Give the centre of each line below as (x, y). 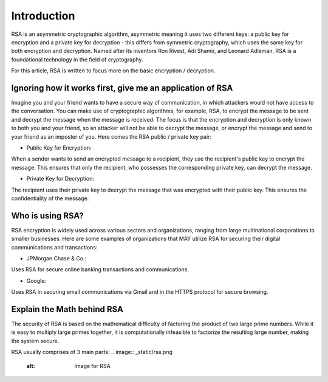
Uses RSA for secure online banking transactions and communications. (100, 269)
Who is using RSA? (48, 216)
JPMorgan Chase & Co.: (56, 258)
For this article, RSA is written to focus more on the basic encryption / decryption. (113, 71)
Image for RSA (92, 366)
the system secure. (35, 341)
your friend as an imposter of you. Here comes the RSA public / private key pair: (111, 136)
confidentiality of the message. (50, 198)
